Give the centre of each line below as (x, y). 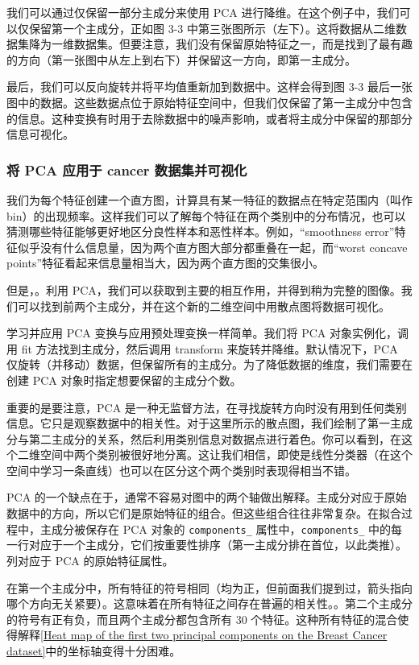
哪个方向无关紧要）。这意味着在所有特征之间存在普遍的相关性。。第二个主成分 (209, 603)
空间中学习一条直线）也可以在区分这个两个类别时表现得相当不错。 (181, 470)
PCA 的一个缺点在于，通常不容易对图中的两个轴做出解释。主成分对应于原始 (207, 497)
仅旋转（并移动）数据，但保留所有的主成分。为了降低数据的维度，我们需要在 (209, 364)
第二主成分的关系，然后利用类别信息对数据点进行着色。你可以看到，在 (215, 438)
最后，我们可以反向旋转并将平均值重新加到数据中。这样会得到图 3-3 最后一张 (209, 87)
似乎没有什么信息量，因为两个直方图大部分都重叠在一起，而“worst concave (212, 247)
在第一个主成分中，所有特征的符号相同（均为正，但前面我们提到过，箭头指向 (209, 587)
